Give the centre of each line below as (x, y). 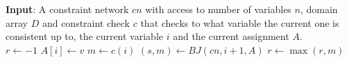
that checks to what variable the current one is (240, 22)
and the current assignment (231, 36)
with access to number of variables (218, 9)
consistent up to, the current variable (84, 36)
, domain (319, 9)
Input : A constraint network (67, 9)
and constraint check (86, 22)
